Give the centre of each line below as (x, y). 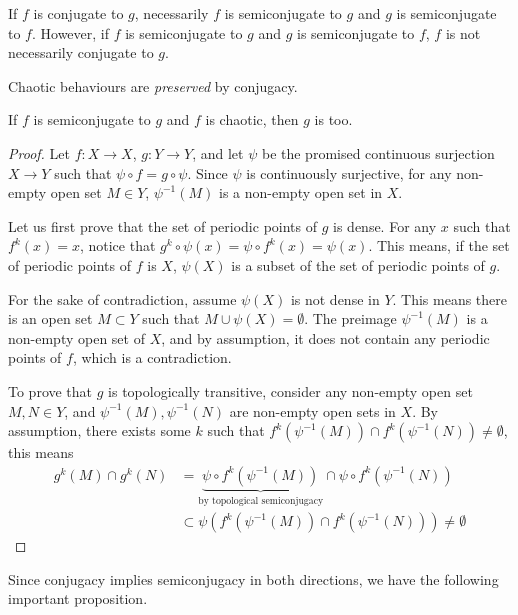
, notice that (117, 245)
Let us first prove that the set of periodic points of (163, 225)
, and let (218, 152)
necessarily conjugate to (81, 52)
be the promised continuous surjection (378, 152)
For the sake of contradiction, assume (122, 298)
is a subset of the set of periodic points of (358, 264)
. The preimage (350, 318)
